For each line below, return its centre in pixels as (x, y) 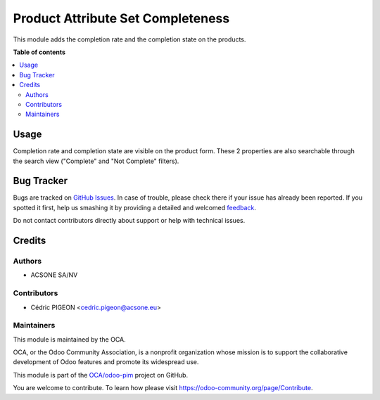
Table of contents (39, 52)
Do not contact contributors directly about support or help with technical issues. (129, 221)
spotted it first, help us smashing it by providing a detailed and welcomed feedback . (135, 207)
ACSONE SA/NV (54, 275)
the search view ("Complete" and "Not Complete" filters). (96, 161)
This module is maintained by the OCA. (69, 339)
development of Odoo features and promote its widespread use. (106, 362)
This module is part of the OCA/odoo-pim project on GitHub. (101, 375)
